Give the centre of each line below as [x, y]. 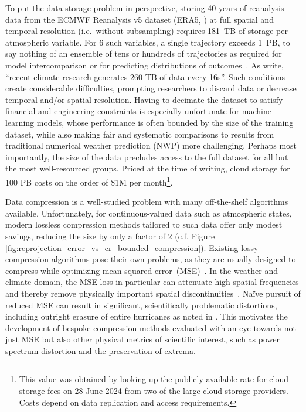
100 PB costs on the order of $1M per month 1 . [89, 181]
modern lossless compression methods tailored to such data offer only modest [144, 224]
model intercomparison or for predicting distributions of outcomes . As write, [144, 65]
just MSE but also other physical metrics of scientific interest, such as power [142, 339]
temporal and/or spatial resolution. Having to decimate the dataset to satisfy [144, 99]
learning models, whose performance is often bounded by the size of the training [149, 122]
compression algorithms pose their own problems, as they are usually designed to [151, 259]
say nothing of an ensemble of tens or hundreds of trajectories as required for [144, 54]
